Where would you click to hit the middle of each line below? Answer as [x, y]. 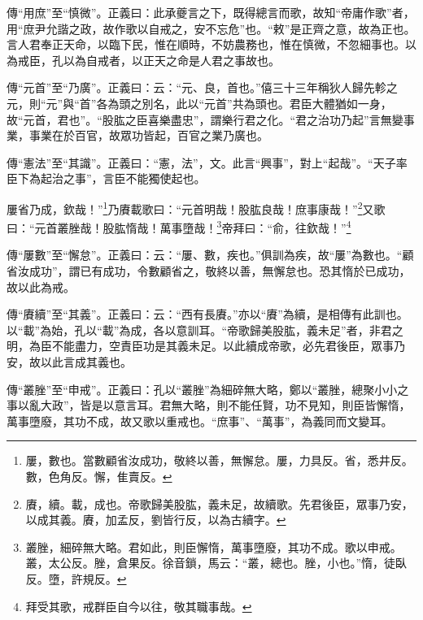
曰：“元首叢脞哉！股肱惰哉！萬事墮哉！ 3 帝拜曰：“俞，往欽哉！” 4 [179, 226]
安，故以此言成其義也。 [69, 362]
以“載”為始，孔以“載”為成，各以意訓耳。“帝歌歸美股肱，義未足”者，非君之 [205, 330]
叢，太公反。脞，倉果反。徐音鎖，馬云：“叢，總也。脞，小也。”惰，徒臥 [216, 563]
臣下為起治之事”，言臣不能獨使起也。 [106, 178]
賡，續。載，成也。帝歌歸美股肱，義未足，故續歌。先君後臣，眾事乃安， [219, 503]
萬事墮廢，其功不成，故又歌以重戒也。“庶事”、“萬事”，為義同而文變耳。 [200, 421]
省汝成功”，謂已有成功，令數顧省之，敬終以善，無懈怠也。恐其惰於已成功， [209, 271]
